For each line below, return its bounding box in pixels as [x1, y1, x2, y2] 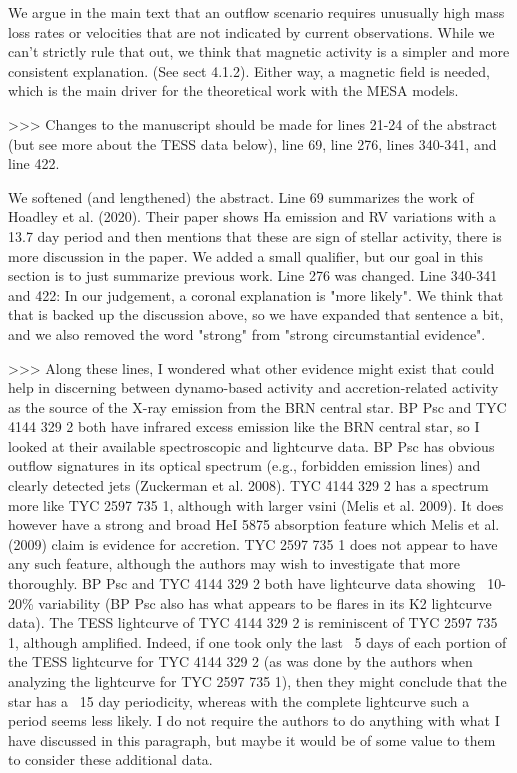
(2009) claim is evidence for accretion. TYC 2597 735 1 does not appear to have [8, 533, 498, 554]
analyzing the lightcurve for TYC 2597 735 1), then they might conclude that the [8, 671, 507, 691]
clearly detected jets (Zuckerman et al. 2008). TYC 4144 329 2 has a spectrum [8, 475, 489, 496]
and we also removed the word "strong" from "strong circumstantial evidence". [8, 323, 486, 344]
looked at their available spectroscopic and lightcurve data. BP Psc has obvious [8, 435, 495, 456]
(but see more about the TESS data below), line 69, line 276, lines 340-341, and [8, 133, 497, 154]
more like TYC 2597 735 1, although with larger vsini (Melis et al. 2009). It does [8, 494, 504, 515]
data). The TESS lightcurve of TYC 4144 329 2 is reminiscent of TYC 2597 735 [8, 612, 498, 633]
